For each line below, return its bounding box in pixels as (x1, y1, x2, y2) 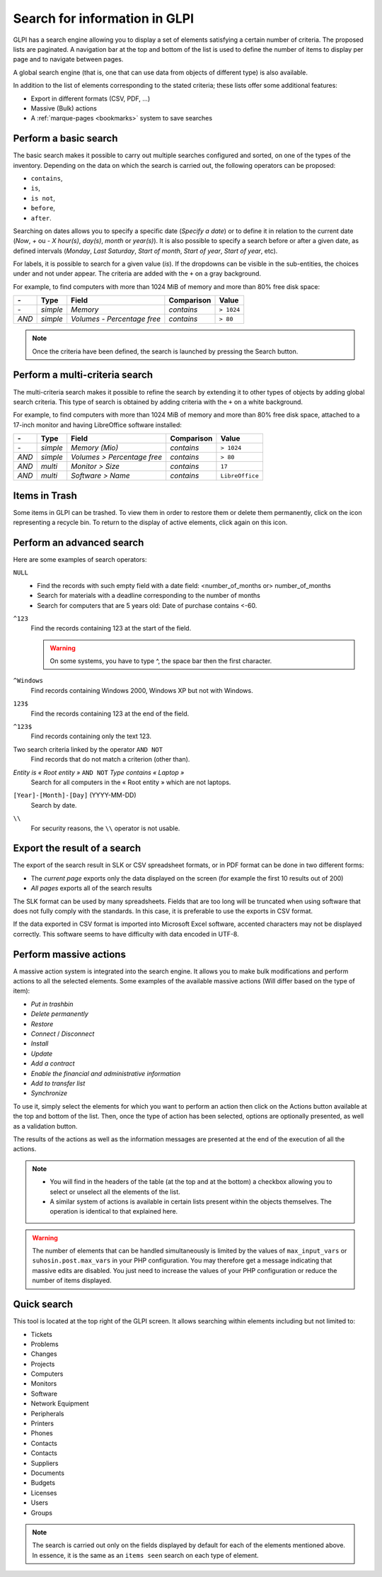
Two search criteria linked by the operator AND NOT (13, 745, 163, 754)
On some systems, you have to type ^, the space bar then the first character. (50, 657, 272, 665)
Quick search (13, 1299, 74, 1311)
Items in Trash (13, 490, 77, 502)
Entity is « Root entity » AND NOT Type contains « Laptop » (13, 768, 185, 776)
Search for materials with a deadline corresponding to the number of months (37, 592, 261, 600)
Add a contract (30, 1059, 75, 1068)
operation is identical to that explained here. (50, 1207, 178, 1216)
